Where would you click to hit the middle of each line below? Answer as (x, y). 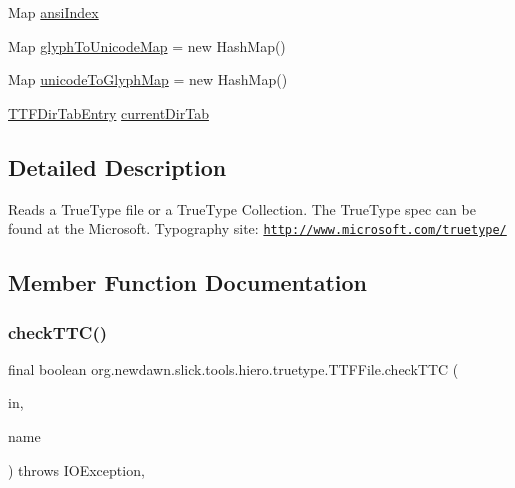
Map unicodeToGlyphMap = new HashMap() (148, 79)
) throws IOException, (76, 469)
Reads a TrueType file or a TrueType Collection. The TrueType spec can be (242, 208)
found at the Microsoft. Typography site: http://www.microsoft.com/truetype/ (257, 228)
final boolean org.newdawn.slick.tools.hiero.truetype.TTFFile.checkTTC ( (233, 368)
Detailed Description (117, 166)
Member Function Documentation (188, 282)
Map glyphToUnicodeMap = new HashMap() (147, 45)
